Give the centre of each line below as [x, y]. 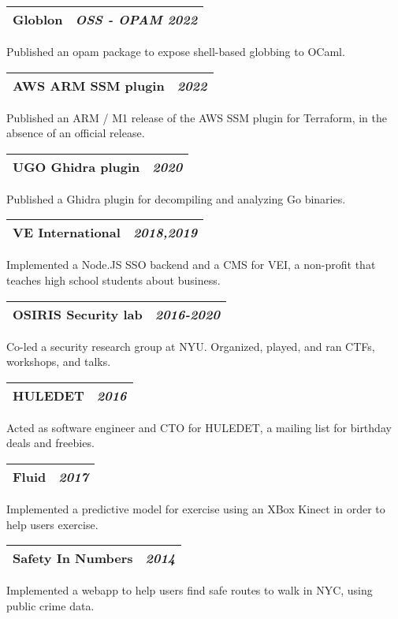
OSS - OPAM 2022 [136, 19]
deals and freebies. [50, 443]
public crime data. [50, 605]
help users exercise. [52, 524]
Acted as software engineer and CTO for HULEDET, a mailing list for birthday [199, 427]
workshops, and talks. [59, 362]
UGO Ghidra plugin [76, 166]
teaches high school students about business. [113, 280]
